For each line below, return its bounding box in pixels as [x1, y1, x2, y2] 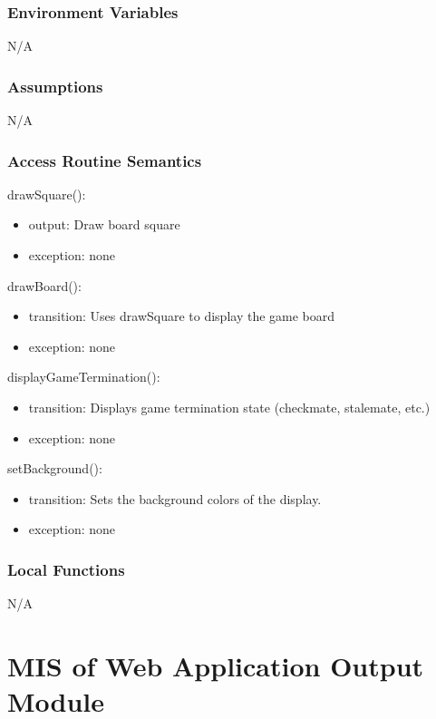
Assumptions [7, 74, 103, 97]
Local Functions [7, 558, 125, 580]
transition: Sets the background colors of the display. [28, 489, 322, 508]
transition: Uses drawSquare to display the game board [28, 306, 335, 325]
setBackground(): [7, 459, 102, 478]
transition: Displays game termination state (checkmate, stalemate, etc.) [28, 398, 431, 416]
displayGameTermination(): [7, 367, 160, 386]
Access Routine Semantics [7, 149, 202, 171]
